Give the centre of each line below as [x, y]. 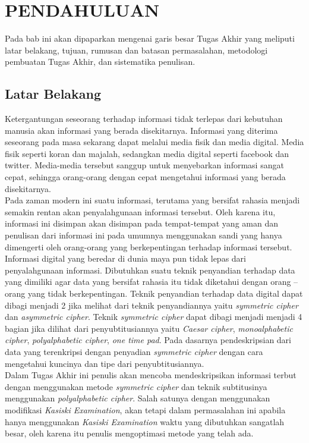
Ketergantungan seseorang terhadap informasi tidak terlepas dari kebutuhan [144, 119]
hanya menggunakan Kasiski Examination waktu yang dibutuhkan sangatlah [145, 421]
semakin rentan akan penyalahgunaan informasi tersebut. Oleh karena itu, [140, 211]
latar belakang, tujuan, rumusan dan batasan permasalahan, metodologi [136, 50]
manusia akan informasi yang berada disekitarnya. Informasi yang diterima [141, 130]
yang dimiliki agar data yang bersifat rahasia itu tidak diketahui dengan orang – [152, 282]
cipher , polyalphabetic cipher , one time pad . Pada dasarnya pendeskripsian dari [148, 340]
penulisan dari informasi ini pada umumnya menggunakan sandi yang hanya [144, 235]
